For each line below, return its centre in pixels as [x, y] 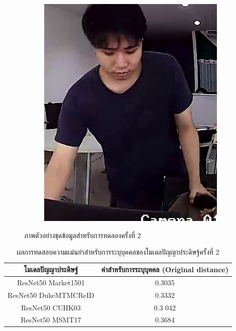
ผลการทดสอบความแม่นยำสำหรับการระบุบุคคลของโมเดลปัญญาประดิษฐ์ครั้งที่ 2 [118, 252]
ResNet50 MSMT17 [51, 320]
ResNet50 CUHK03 [51, 307]
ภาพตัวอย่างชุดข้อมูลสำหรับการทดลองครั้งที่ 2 [83, 235]
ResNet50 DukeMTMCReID [51, 295]
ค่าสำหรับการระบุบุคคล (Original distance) [165, 269]
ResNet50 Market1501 [51, 282]
